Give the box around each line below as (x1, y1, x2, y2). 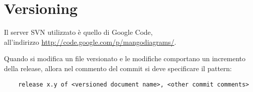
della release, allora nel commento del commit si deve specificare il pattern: (4, 63, 232, 73)
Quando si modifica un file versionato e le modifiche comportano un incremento (4, 53, 246, 64)
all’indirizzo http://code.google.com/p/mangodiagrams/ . (4, 36, 177, 47)
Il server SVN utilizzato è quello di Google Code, (4, 27, 153, 37)
